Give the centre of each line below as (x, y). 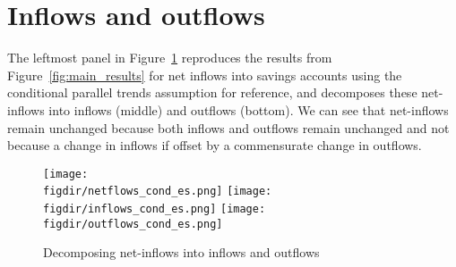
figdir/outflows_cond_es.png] (133, 224)
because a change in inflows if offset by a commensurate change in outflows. (215, 145)
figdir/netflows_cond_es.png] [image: (158, 192)
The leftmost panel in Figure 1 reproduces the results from (170, 58)
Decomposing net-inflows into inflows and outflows (181, 252)
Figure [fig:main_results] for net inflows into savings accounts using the (205, 75)
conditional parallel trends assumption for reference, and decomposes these (212, 92)
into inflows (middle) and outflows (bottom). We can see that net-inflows (249, 109)
